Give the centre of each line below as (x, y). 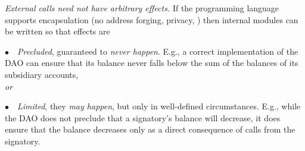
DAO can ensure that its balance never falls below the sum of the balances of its (152, 63)
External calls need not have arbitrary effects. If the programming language (142, 8)
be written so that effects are (57, 31)
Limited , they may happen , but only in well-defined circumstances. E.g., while (159, 106)
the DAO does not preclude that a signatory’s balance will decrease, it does (143, 117)
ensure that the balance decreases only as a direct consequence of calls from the (150, 129)
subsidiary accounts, (42, 74)
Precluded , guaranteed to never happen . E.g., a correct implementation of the (158, 51)
